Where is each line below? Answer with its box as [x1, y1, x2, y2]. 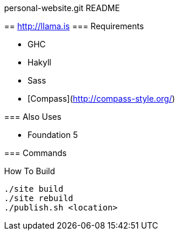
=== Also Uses [4, 112, 61, 122]
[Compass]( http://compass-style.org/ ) [27, 94, 175, 103]
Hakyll [27, 57, 51, 67]
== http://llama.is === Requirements [4, 21, 144, 31]
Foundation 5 [27, 130, 78, 140]
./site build [4, 184, 64, 193]
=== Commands [4, 148, 67, 158]
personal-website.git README [4, 3, 120, 13]
